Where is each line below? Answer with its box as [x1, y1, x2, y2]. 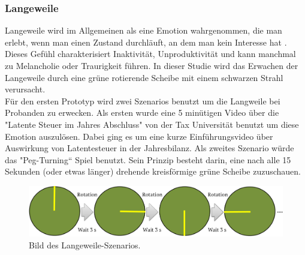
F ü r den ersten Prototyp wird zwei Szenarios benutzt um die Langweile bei [5, 94, 280, 107]
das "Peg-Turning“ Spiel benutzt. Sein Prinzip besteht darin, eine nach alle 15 [5, 153, 291, 166]
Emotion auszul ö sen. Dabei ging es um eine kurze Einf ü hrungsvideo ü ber [5, 130, 273, 142]
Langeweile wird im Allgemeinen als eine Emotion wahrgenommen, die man [5, 24, 282, 37]
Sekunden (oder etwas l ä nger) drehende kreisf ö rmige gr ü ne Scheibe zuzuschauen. [5, 165, 301, 178]
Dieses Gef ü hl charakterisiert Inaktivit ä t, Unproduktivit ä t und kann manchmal [5, 47, 296, 60]
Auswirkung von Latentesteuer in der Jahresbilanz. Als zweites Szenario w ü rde [5, 142, 294, 154]
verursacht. [5, 83, 46, 95]
